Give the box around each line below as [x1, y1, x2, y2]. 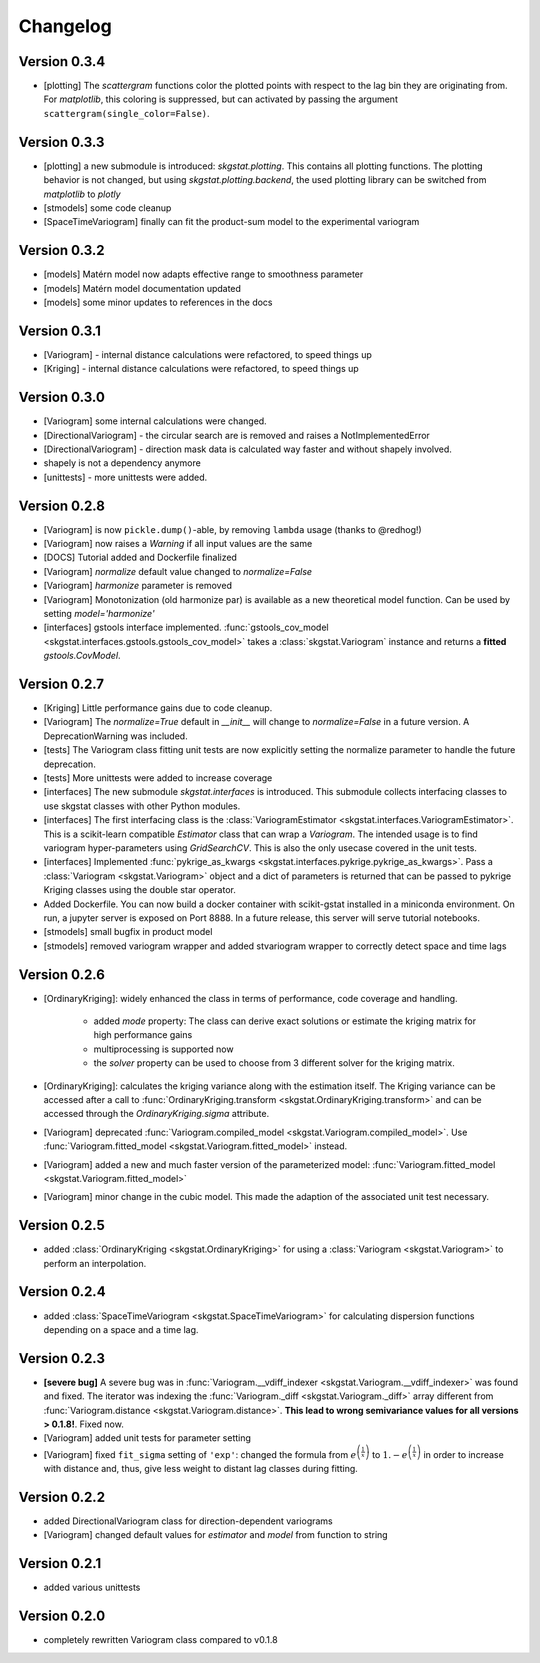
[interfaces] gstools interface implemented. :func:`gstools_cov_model [43, 621, 329, 634]
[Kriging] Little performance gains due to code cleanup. [43, 702, 273, 714]
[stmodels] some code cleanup [43, 201, 172, 214]
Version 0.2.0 [18, 1608, 106, 1625]
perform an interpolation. [43, 1257, 147, 1269]
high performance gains [93, 1029, 193, 1041]
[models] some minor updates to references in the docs [43, 296, 273, 308]
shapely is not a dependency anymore [43, 457, 202, 469]
